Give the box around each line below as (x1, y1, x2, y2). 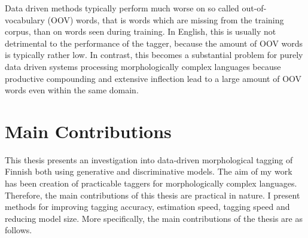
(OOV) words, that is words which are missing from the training (47, 13, 284, 26)
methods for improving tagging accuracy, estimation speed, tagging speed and (5, 200, 290, 213)
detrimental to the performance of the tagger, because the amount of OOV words (5, 36, 303, 49)
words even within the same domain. (5, 84, 139, 96)
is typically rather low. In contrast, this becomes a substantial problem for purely (5, 48, 303, 61)
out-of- (242, 2, 267, 14)
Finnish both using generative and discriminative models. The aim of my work (5, 165, 292, 178)
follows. (5, 224, 32, 236)
